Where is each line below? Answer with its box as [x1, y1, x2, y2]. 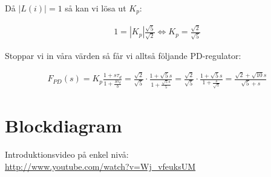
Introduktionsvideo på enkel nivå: [5, 148, 129, 161]
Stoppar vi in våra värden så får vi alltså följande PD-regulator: [5, 49, 241, 61]
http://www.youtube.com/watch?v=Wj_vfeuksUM [5, 160, 196, 172]
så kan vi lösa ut [65, 2, 126, 14]
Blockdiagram [5, 113, 122, 138]
